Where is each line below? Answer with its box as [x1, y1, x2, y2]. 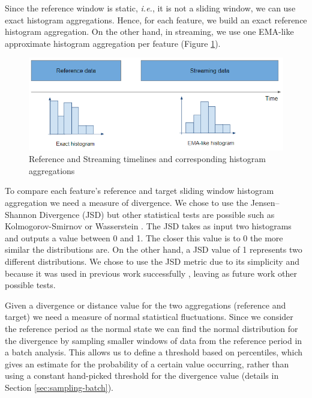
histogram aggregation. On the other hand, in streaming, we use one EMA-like [5, 25, 294, 38]
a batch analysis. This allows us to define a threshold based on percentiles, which [5, 346, 303, 358]
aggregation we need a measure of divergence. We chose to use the [5, 196, 248, 209]
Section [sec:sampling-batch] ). [5, 381, 113, 393]
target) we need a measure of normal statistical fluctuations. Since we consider [5, 310, 293, 323]
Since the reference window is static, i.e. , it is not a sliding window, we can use [5, 2, 296, 14]
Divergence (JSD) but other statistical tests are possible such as [39, 208, 275, 220]
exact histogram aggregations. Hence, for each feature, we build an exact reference [5, 13, 307, 26]
